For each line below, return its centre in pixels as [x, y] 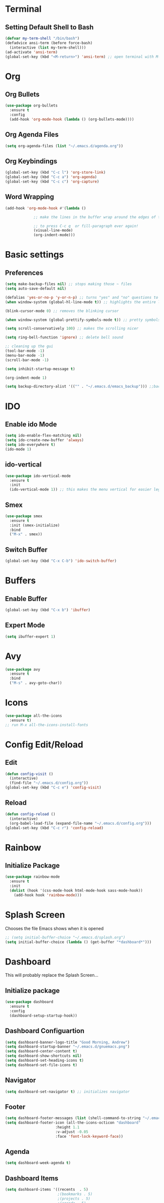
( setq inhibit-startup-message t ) [40, 369]
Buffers [20, 581]
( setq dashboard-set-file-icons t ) [41, 1065]
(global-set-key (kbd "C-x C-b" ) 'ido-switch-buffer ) [61, 561]
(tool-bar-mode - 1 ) [25, 351]
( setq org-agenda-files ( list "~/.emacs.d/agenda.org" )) [64, 146]
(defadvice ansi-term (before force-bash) [49, 43]
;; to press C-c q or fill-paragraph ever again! [86, 226]
